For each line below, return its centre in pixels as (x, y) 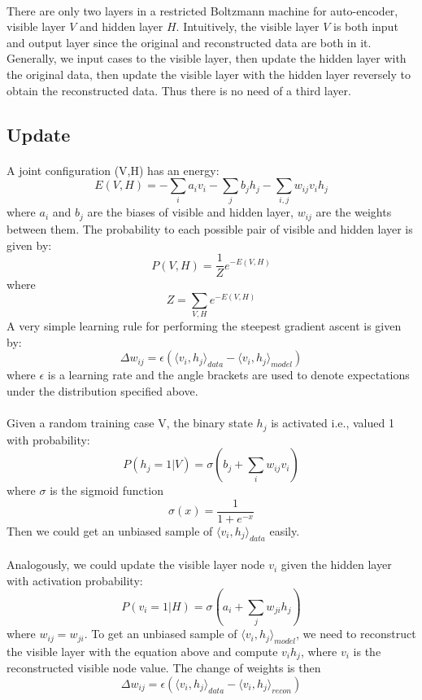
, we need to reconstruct (356, 634)
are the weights (354, 212)
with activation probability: (75, 580)
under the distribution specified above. (102, 390)
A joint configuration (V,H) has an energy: (113, 170)
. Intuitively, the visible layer (248, 26)
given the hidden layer (336, 564)
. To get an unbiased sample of (161, 634)
